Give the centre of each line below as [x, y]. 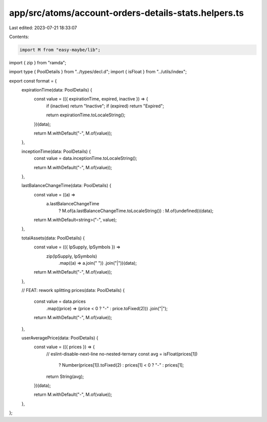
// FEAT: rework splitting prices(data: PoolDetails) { [73, 290]
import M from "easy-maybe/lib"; [60, 50]
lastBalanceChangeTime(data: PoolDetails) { [66, 186]
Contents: [19, 37]
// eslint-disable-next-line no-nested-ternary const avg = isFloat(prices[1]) [122, 354]
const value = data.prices [60, 301]
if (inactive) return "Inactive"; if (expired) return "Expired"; [105, 106]
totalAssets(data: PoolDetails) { [53, 238]
